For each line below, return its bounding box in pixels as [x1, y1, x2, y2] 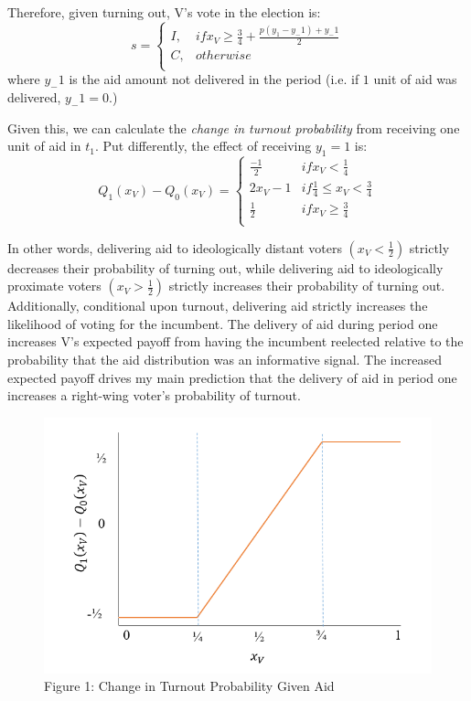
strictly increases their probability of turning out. [168, 276, 445, 295]
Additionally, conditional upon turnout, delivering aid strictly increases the [7, 296, 428, 315]
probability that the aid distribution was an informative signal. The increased [7, 349, 442, 368]
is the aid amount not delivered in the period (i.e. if [69, 69, 359, 89]
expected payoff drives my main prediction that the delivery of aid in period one [7, 367, 457, 387]
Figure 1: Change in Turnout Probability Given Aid [44, 676, 335, 696]
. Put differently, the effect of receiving [94, 136, 312, 155]
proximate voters [7, 276, 102, 295]
